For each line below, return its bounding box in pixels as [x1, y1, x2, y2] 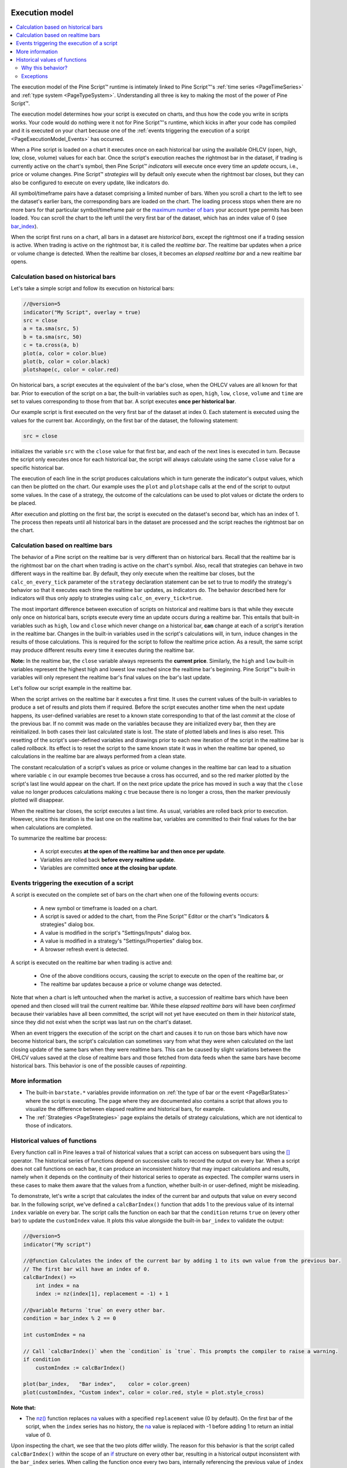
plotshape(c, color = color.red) [23, 366, 120, 373]
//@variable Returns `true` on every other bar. [23, 1307, 166, 1314]
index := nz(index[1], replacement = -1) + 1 [35, 1291, 169, 1297]
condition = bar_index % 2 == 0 [23, 1315, 117, 1322]
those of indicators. [25, 1122, 73, 1129]
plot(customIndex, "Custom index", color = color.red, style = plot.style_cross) [23, 1389, 265, 1396]
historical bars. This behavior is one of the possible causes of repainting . [11, 1062, 187, 1069]
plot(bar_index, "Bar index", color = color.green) [23, 1381, 190, 1388]
